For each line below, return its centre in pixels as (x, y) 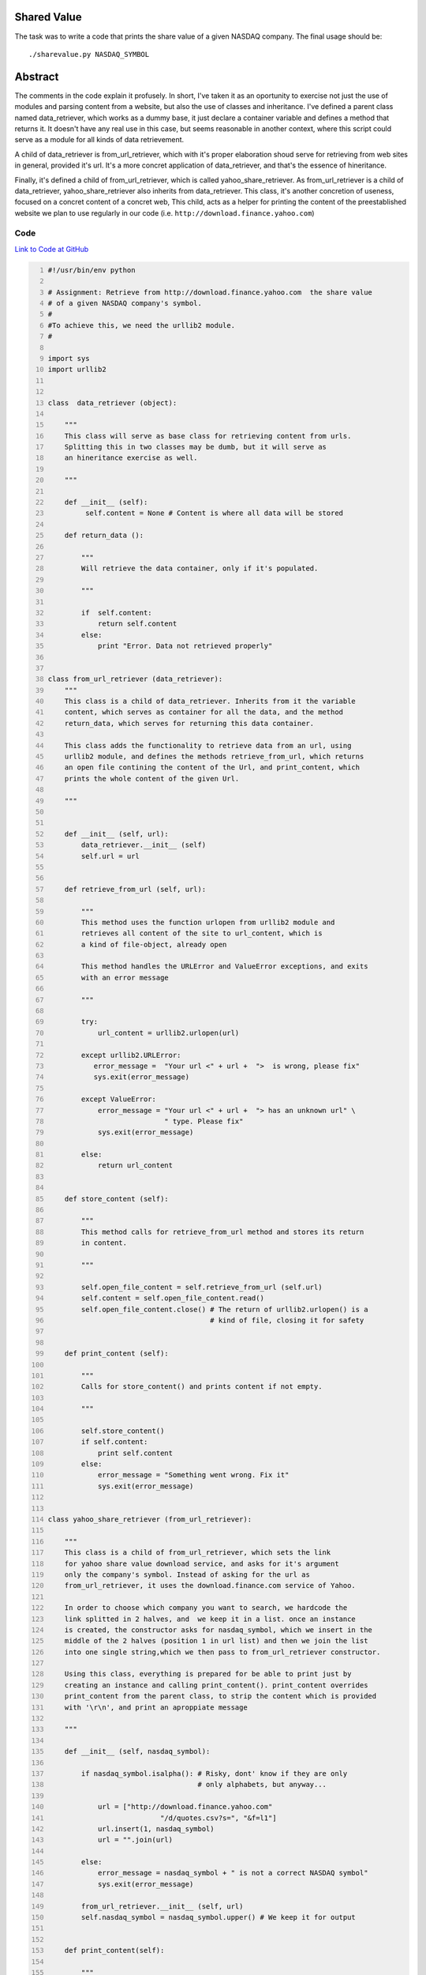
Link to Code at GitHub (52, 249)
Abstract (37, 76)
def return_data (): (104, 536)
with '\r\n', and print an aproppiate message (156, 1707)
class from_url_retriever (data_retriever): (135, 679)
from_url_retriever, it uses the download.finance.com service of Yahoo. (210, 1586)
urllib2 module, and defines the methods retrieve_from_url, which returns (214, 757)
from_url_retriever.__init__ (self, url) (162, 1906)
